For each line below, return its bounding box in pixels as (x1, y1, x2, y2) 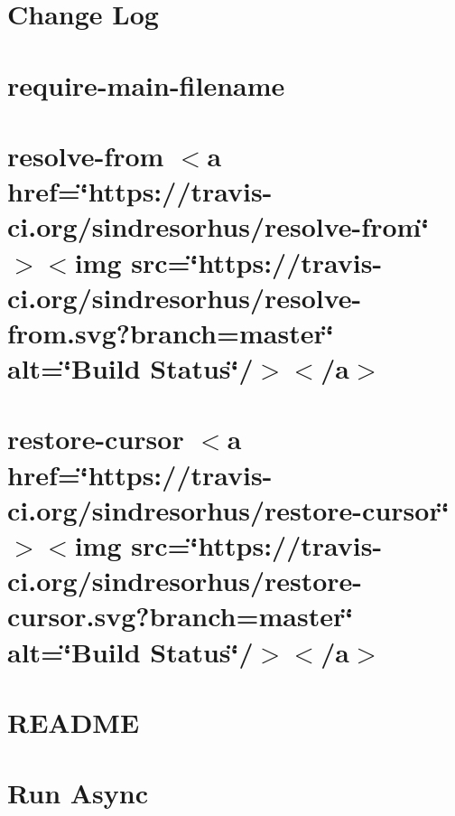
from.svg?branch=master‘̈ (7, 314, 334, 351)
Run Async (7, 774, 149, 811)
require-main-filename (7, 66, 285, 103)
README (7, 703, 140, 740)
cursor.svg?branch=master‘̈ (7, 597, 354, 634)
